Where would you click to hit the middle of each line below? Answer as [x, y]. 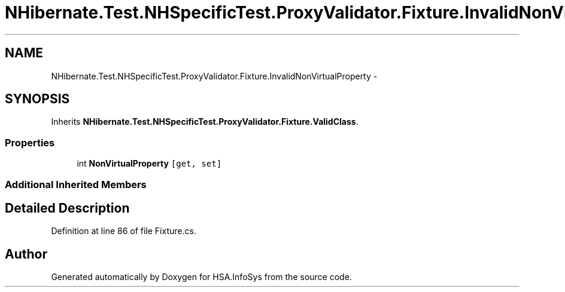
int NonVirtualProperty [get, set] [149, 164]
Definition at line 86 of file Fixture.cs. [124, 231]
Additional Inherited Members [76, 184]
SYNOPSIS [37, 99]
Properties [30, 142]
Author [26, 254]
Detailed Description [67, 208]
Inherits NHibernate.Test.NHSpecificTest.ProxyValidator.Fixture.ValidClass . [205, 122]
